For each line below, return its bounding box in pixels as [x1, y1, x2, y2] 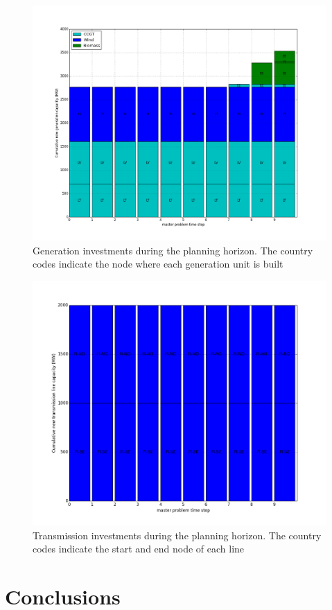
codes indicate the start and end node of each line [33, 541, 245, 556]
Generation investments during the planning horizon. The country [33, 243, 313, 257]
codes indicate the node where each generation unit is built [33, 256, 283, 271]
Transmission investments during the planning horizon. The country [33, 528, 322, 542]
